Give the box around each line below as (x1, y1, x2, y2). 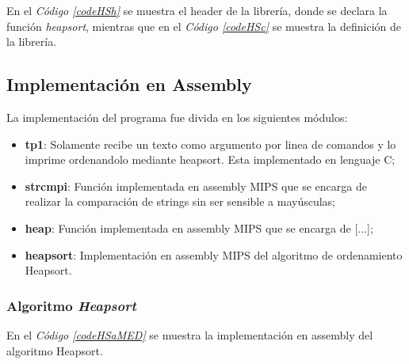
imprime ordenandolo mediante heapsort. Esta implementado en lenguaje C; (25, 151, 396, 168)
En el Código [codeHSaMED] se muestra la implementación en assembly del (6, 326, 373, 343)
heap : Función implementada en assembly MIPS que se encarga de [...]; (25, 219, 373, 236)
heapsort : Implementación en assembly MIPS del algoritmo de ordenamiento (25, 246, 403, 263)
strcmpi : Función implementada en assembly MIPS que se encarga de (25, 177, 367, 194)
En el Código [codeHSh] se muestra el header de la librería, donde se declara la (6, 2, 388, 18)
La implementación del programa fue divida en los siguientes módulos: (6, 108, 348, 125)
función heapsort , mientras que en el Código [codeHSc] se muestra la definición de (6, 17, 401, 34)
